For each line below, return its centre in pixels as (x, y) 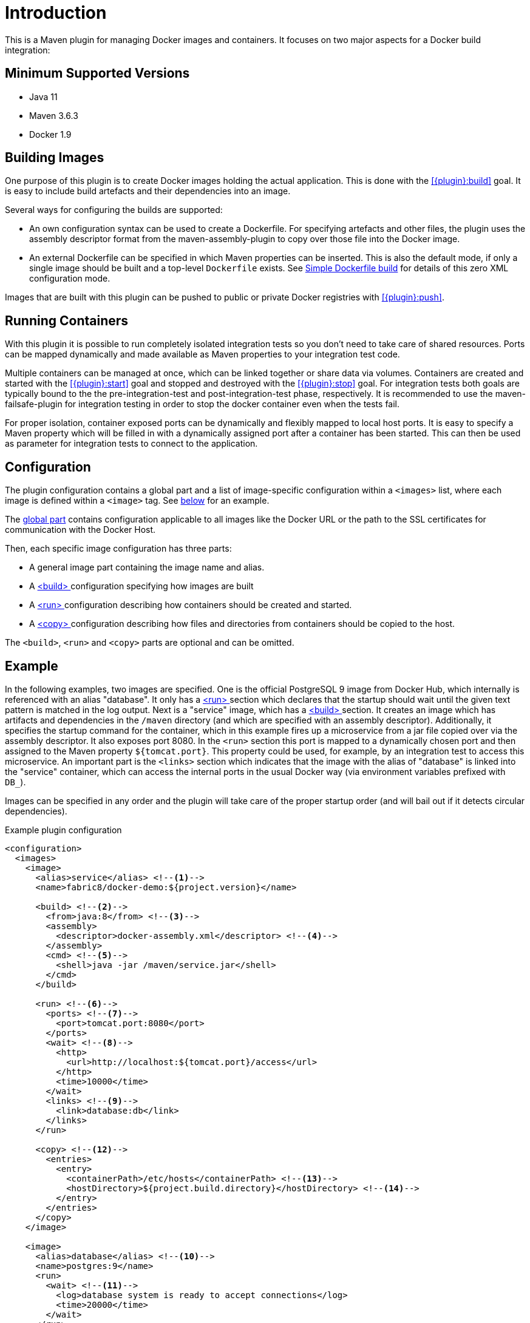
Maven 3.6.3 (54, 115)
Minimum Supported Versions (97, 73)
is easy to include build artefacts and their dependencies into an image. (148, 191)
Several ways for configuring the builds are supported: (114, 210)
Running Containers (67, 320)
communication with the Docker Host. (80, 530)
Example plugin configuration (63, 830)
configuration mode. (70, 279)
